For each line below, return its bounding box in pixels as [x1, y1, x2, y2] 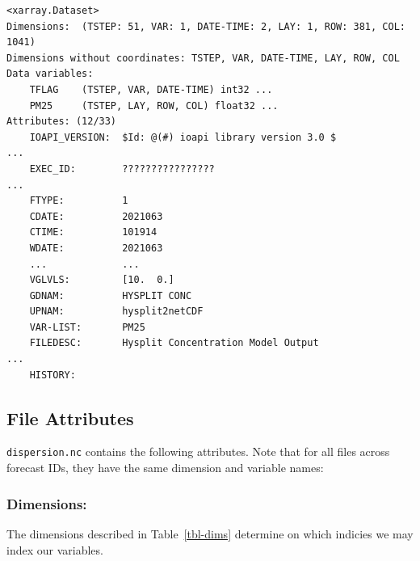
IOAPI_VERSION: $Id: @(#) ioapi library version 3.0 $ [29, 131, 337, 143]
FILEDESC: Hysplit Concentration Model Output [29, 337, 319, 349]
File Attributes [6, 405, 134, 430]
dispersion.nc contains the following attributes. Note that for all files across [6, 443, 390, 460]
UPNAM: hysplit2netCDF [29, 306, 204, 318]
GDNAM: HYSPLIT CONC [29, 289, 192, 302]
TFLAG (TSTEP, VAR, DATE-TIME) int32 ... [29, 83, 273, 95]
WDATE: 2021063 [29, 242, 163, 254]
